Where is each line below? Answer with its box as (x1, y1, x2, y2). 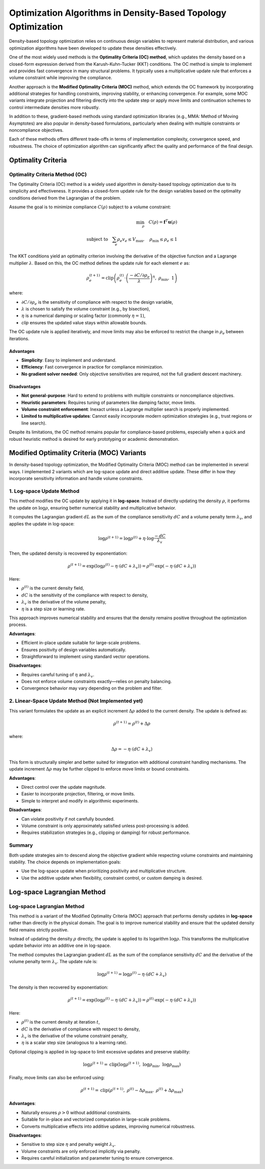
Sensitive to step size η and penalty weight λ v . (21, 1141, 116, 1148)
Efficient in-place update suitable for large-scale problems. (21, 640, 141, 646)
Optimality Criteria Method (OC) (9, 171, 87, 178)
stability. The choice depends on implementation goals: (9, 859, 121, 865)
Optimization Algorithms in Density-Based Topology (9, 7, 227, 18)
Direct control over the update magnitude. (21, 784, 106, 790)
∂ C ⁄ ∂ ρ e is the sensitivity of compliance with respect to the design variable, (21, 299, 174, 306)
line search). (21, 420, 47, 426)
